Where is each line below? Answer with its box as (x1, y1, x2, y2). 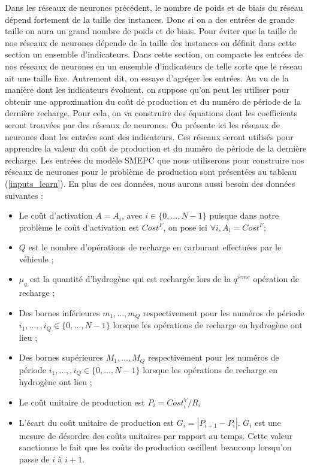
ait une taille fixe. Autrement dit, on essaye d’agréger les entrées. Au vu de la (5, 71, 289, 84)
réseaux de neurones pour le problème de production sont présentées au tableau (5, 165, 297, 178)
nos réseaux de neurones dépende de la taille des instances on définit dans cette (5, 36, 296, 49)
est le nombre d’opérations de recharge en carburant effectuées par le (28, 241, 282, 253)
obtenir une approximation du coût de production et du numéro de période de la (5, 95, 301, 107)
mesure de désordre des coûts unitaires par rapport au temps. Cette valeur (19, 429, 293, 441)
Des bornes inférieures (19, 306, 100, 319)
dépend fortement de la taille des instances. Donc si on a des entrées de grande (5, 13, 294, 25)
